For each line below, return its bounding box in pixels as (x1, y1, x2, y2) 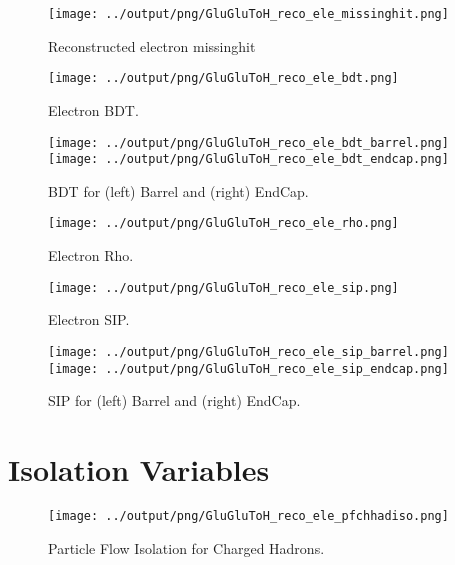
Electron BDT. (48, 99, 139, 120)
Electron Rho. (48, 245, 134, 266)
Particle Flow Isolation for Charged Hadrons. (48, 537, 325, 558)
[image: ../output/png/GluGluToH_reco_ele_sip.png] (48, 280, 399, 295)
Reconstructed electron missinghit (48, 35, 256, 56)
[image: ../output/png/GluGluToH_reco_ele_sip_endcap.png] (48, 361, 449, 376)
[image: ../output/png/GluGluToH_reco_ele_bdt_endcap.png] (48, 152, 449, 167)
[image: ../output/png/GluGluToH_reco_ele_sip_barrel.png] (48, 344, 449, 359)
